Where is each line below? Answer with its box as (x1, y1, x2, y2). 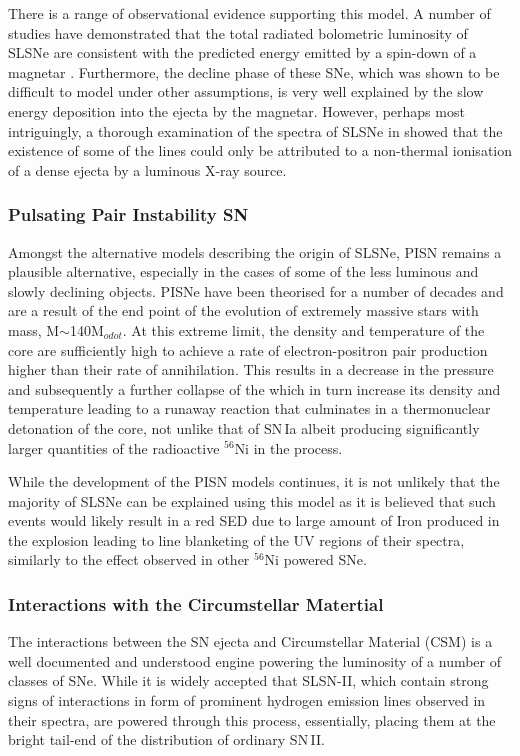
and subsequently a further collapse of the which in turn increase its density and (8, 378, 501, 399)
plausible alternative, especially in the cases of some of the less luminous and (8, 261, 479, 282)
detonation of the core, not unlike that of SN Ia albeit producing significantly (8, 417, 480, 438)
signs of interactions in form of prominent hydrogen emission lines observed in (8, 690, 486, 711)
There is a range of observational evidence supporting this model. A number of (8, 3, 491, 23)
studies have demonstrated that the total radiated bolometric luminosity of (8, 22, 468, 43)
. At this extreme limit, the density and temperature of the (122, 319, 485, 340)
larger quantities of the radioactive (8, 437, 220, 458)
